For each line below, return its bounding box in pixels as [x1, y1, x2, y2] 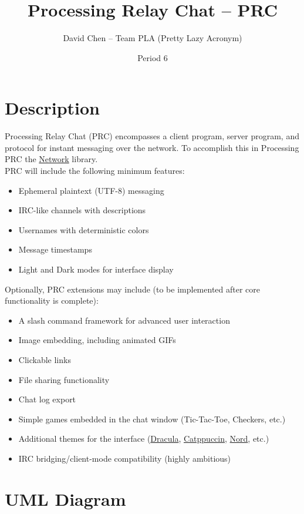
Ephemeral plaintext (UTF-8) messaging [18, 184, 164, 196]
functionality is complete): [5, 294, 99, 307]
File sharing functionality [18, 373, 110, 385]
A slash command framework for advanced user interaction [18, 314, 230, 326]
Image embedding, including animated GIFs [18, 334, 176, 346]
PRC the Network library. [5, 153, 98, 165]
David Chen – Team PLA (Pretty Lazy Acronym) [63, 32, 242, 44]
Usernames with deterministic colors [18, 223, 149, 236]
